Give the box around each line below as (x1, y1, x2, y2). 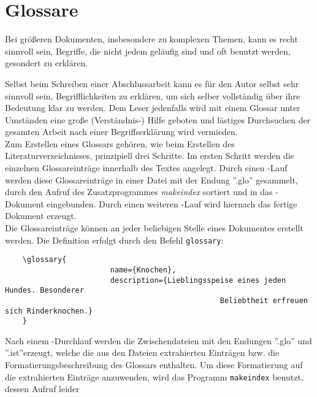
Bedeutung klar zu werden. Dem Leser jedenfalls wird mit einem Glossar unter (5, 101, 300, 114)
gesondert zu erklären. (5, 56, 88, 69)
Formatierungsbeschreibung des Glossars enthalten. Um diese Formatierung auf (5, 358, 303, 371)
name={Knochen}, (110, 265, 177, 274)
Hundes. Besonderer (5, 286, 84, 295)
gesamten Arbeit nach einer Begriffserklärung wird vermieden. (5, 125, 238, 138)
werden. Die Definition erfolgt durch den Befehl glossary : (5, 233, 224, 246)
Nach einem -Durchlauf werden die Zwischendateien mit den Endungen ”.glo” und (5, 334, 312, 347)
